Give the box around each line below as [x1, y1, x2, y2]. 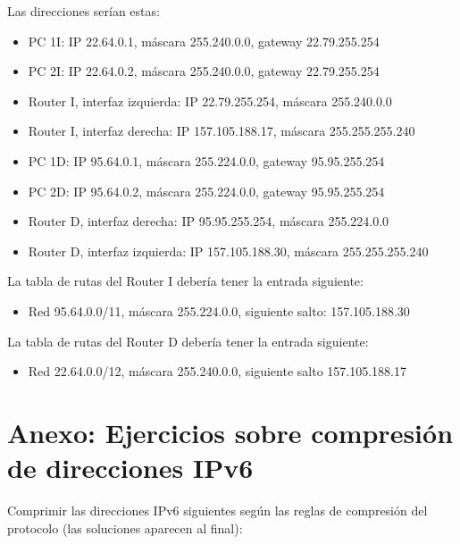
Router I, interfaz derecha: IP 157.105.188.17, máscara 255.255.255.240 [28, 121, 415, 140]
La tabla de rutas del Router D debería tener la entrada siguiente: [7, 331, 369, 350]
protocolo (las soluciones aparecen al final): [7, 518, 243, 537]
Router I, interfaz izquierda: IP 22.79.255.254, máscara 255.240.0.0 [28, 91, 392, 110]
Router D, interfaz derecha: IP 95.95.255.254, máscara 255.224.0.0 [28, 212, 389, 230]
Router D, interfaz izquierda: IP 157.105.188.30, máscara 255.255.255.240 [28, 241, 429, 260]
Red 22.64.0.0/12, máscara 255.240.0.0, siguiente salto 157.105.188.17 [28, 362, 406, 381]
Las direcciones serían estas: [7, 2, 160, 20]
